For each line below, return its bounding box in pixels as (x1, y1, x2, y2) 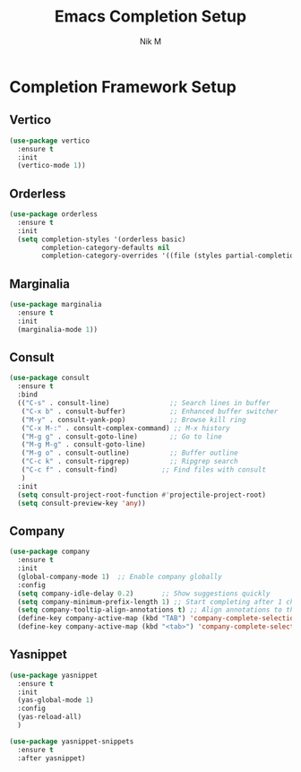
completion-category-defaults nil (41, 243, 170, 252)
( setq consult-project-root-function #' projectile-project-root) (17, 490, 267, 499)
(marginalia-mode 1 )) (17, 325, 99, 334)
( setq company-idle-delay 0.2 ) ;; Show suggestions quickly (17, 589, 271, 598)
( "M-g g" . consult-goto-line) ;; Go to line (21, 432, 222, 441)
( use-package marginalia (9, 300, 102, 309)
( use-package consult (9, 374, 90, 383)
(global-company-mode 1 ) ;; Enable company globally (17, 572, 222, 581)
